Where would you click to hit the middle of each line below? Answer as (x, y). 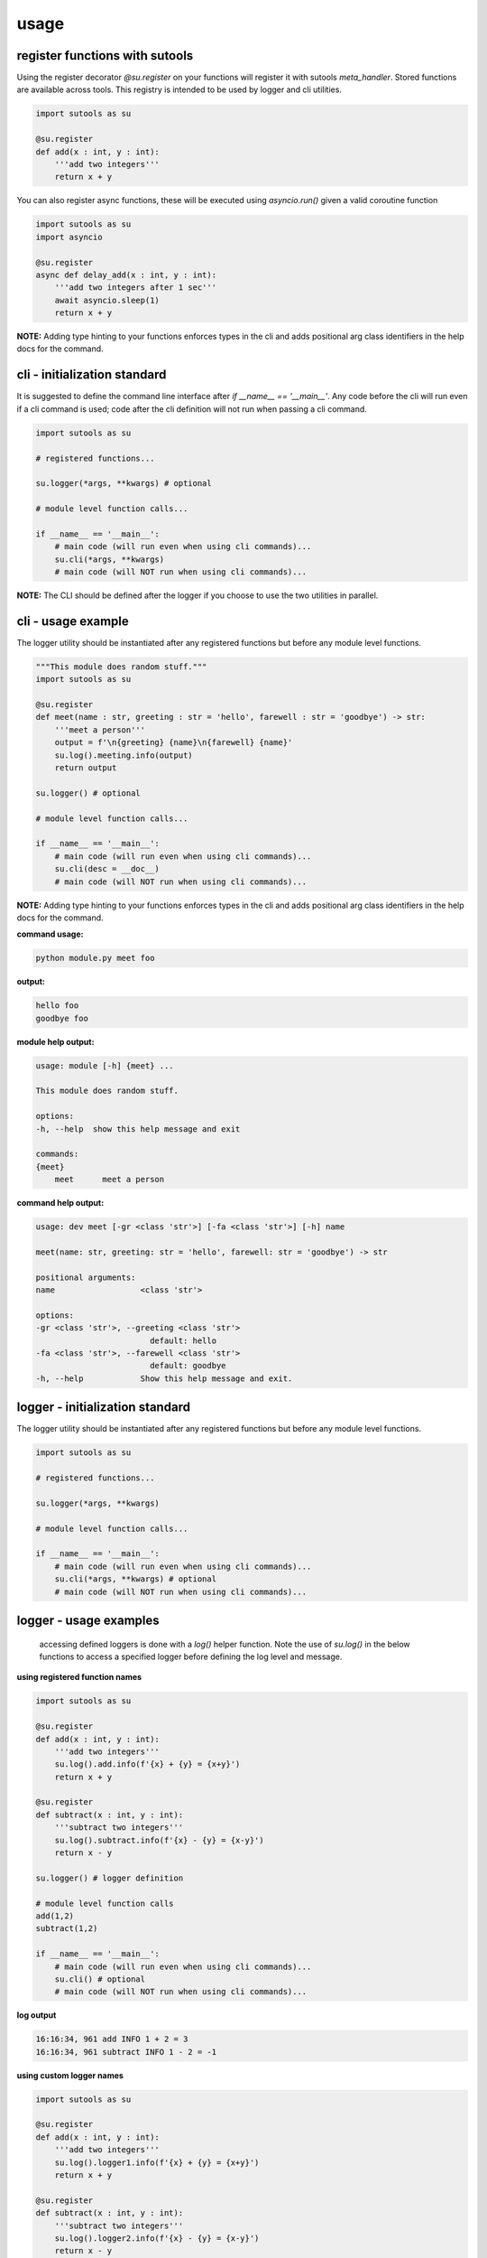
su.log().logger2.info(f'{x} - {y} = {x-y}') (157, 2238)
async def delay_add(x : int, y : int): (126, 275)
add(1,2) (55, 1916)
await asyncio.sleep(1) (107, 300)
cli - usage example (73, 621)
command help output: (60, 1203)
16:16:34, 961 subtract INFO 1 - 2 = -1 (126, 2052)
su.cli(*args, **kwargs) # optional (135, 1579)
